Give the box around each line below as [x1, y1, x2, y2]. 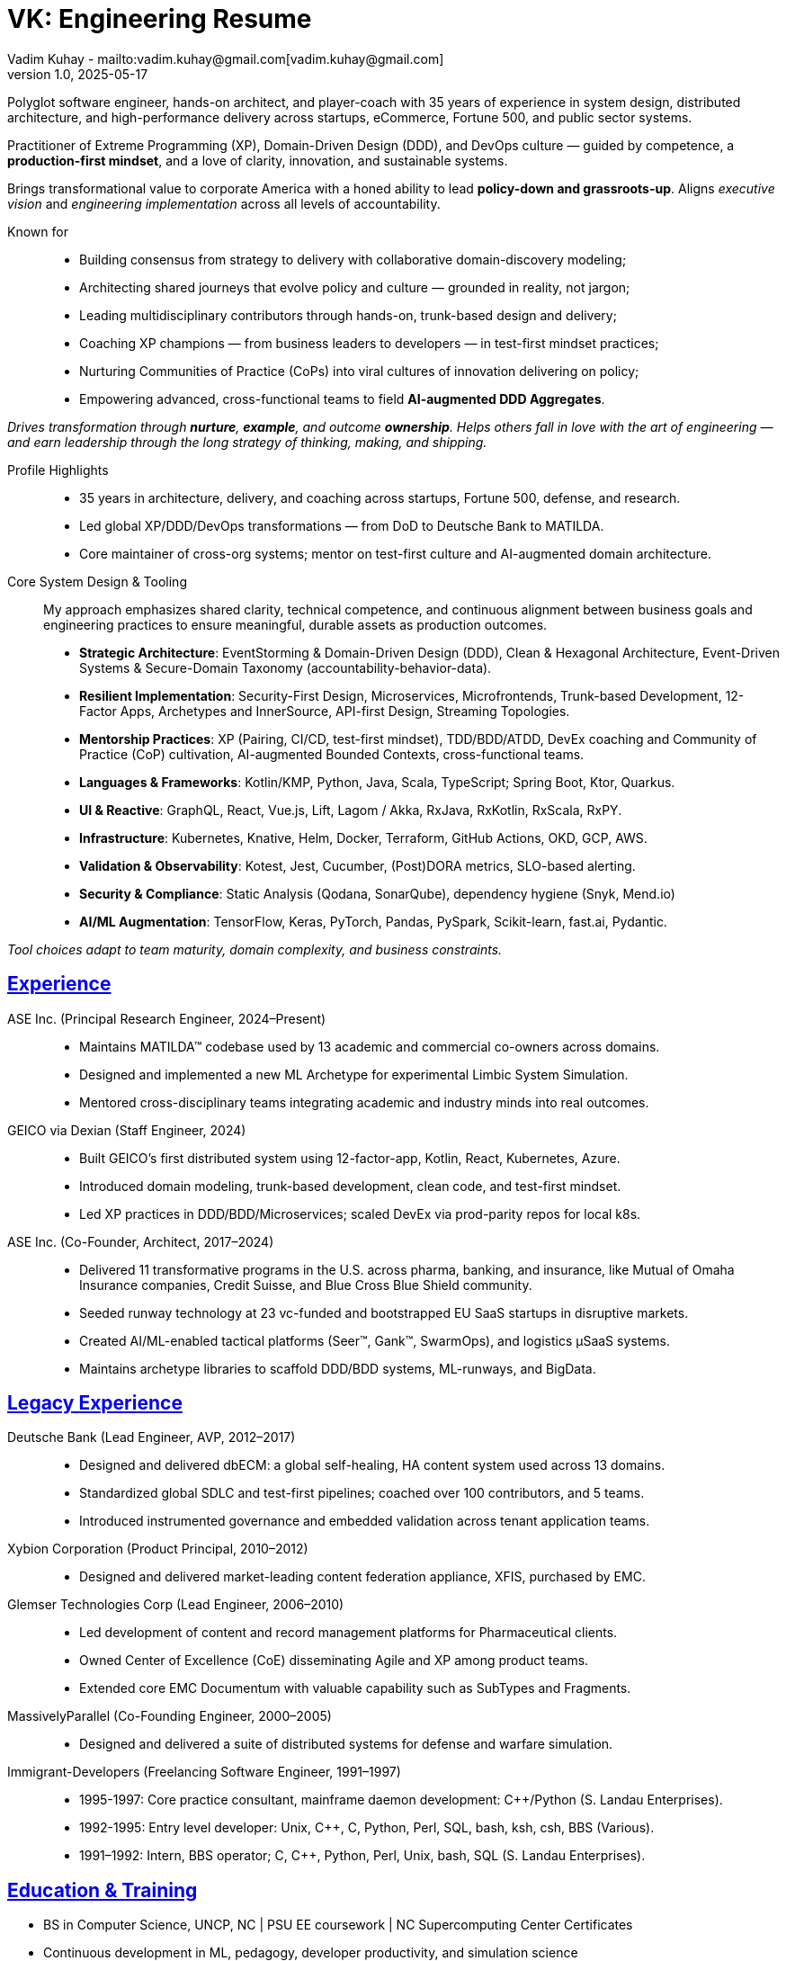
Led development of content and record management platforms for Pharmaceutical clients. [79, 1625, 618, 1641]
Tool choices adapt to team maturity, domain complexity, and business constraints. [7, 941, 503, 957]
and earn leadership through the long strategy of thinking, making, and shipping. [7, 434, 487, 450]
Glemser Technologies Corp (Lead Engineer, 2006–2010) [7, 1597, 344, 1613]
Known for [7, 223, 68, 239]
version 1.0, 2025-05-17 [7, 66, 148, 82]
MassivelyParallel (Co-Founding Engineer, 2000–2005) [7, 1708, 332, 1724]
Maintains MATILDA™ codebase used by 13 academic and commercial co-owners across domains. [79, 1038, 660, 1054]
